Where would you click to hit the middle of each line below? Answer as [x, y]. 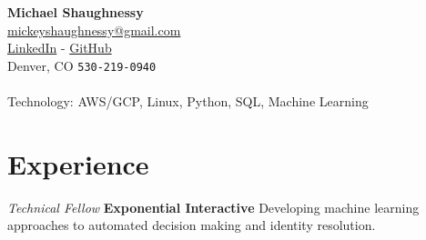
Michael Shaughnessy [76, 12]
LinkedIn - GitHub [60, 48]
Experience [78, 163]
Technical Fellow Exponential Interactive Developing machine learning [213, 207]
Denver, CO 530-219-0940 [82, 65]
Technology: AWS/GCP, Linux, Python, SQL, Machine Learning [188, 101]
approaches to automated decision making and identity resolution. [192, 225]
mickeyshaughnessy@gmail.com [94, 30]
